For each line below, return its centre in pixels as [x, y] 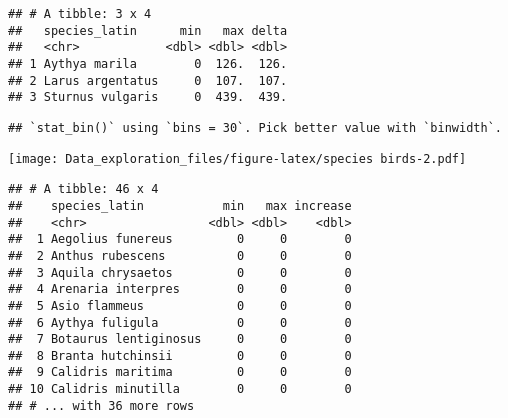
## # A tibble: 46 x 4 [83, 189]
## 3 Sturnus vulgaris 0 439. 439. [148, 97]
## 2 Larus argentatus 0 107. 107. [148, 80]
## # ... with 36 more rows [101, 405]
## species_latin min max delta [148, 30]
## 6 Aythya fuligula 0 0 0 [180, 322]
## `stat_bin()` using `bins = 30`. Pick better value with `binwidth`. [255, 127]
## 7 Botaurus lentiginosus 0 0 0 [180, 339]
